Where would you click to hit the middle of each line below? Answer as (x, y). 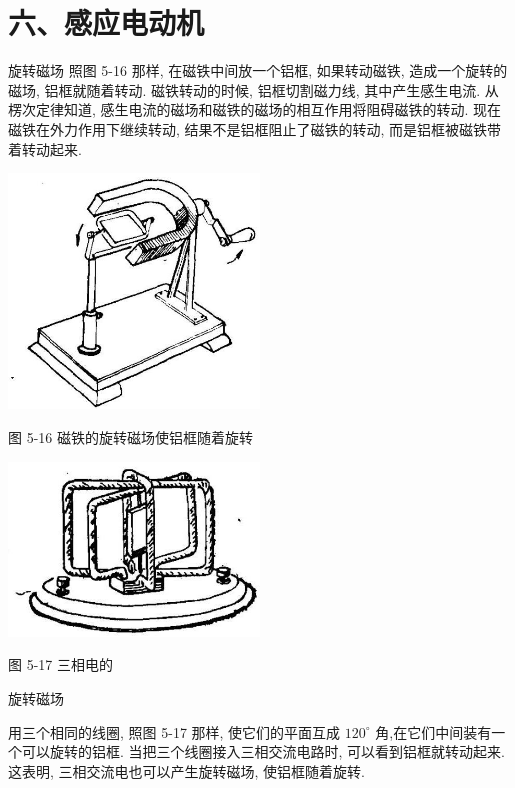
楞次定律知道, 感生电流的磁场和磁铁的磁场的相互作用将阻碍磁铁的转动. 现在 (255, 109)
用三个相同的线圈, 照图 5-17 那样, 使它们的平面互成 (174, 731)
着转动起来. (45, 148)
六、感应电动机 (106, 22)
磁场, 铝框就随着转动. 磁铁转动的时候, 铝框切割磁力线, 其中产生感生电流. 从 (253, 89)
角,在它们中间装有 (433, 731)
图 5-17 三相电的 (60, 664)
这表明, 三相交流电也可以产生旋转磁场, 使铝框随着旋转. (186, 770)
